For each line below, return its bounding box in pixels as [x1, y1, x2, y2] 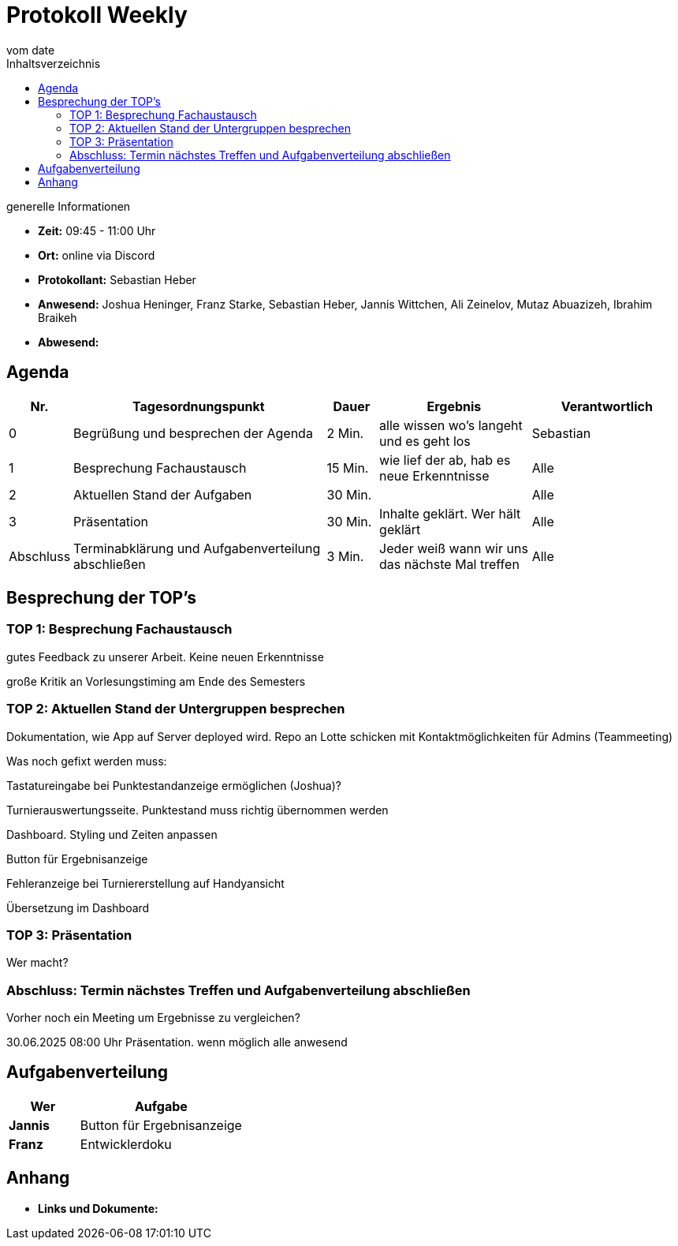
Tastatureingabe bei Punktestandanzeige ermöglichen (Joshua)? [6, 778, 341, 792]
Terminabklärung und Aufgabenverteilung [73, 540, 321, 556]
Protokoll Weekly [6, 2, 188, 28]
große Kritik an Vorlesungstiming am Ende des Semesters [6, 674, 306, 688]
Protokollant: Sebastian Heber [38, 272, 196, 286]
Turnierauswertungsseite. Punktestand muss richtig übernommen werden [6, 803, 389, 817]
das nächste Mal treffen [379, 556, 520, 572]
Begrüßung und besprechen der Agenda [73, 425, 313, 441]
